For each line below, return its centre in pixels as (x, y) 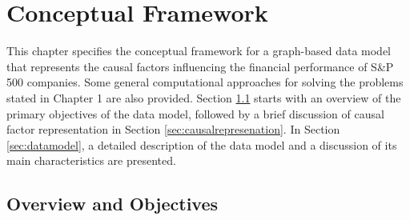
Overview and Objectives (113, 204)
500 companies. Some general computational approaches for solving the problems (205, 82)
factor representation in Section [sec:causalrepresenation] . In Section (173, 129)
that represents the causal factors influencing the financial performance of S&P (200, 66)
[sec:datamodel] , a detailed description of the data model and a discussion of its (202, 144)
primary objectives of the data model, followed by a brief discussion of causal (195, 113)
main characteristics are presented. (91, 160)
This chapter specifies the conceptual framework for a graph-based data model (199, 51)
